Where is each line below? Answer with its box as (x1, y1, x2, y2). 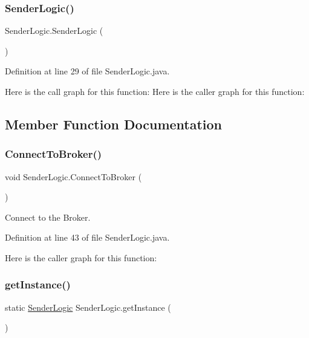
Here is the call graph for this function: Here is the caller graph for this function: (5, 85, 305, 97)
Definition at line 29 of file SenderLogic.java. (5, 65, 170, 77)
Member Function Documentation (5, 114, 223, 133)
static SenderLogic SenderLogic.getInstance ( (5, 301, 171, 313)
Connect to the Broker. (5, 210, 91, 223)
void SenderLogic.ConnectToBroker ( (5, 170, 142, 183)
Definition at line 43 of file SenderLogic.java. (5, 231, 170, 244)
